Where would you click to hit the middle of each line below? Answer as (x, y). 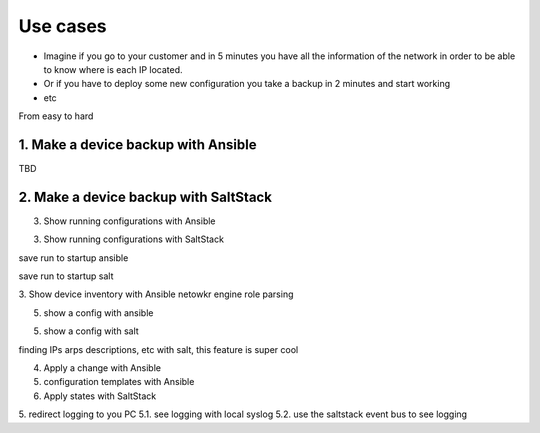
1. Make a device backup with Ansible (137, 144)
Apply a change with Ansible (102, 368)
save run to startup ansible (73, 257)
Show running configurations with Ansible (129, 221)
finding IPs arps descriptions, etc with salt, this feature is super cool (158, 349)
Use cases (62, 26)
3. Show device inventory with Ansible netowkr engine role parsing (156, 294)
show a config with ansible (98, 312)
